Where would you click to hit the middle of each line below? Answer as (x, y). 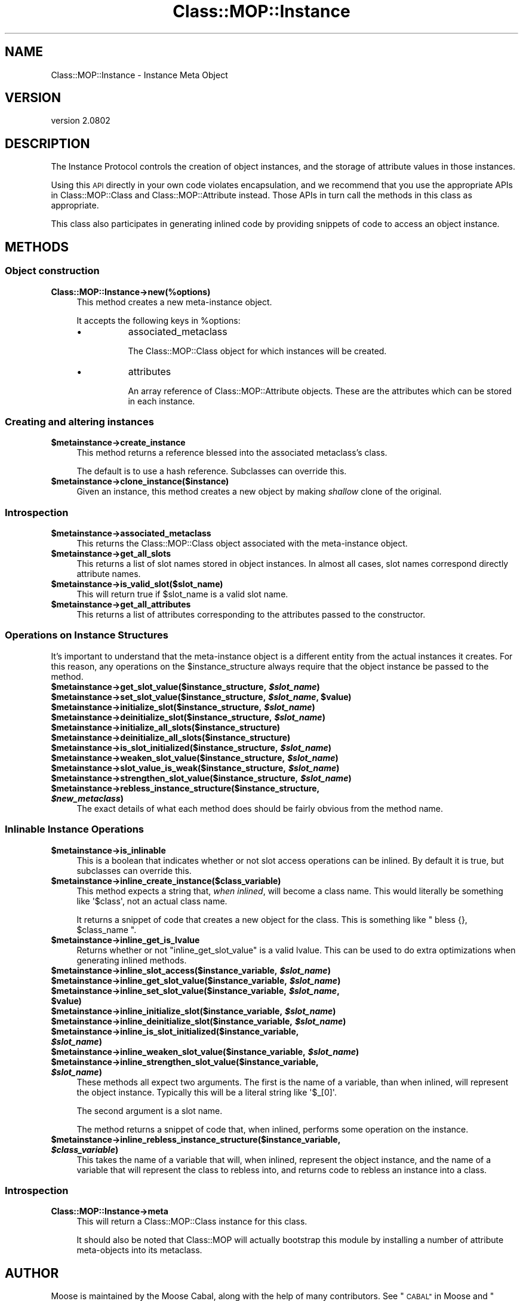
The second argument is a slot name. (150, 1110)
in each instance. (161, 401)
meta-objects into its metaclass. (139, 1250)
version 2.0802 (81, 121)
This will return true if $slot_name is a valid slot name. (182, 594)
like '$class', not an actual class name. (152, 901)
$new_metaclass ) (87, 798)
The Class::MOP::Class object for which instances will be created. (257, 351)
